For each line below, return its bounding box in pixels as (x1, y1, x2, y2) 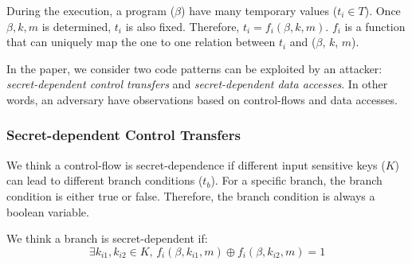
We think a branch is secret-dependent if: (6, 230, 208, 247)
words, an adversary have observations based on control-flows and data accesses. (6, 91, 398, 107)
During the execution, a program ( (6, 2, 175, 18)
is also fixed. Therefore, (125, 18, 240, 34)
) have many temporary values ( (181, 2, 338, 18)
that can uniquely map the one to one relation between (6, 33, 276, 50)
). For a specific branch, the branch (210, 172, 383, 189)
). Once (364, 2, 401, 18)
